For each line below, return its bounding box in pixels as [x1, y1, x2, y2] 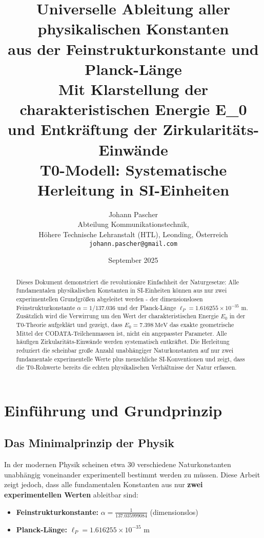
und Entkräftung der [7, 119, 157, 140]
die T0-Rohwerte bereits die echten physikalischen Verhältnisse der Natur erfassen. [16, 363, 237, 372]
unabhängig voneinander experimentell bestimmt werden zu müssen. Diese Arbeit [4, 469, 260, 479]
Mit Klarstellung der [58, 78, 209, 99]
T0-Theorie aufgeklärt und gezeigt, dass [16, 320, 123, 329]
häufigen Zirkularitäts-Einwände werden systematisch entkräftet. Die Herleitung [16, 337, 230, 346]
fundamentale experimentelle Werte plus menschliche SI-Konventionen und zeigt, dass [16, 354, 245, 363]
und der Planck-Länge [117, 303, 176, 312]
